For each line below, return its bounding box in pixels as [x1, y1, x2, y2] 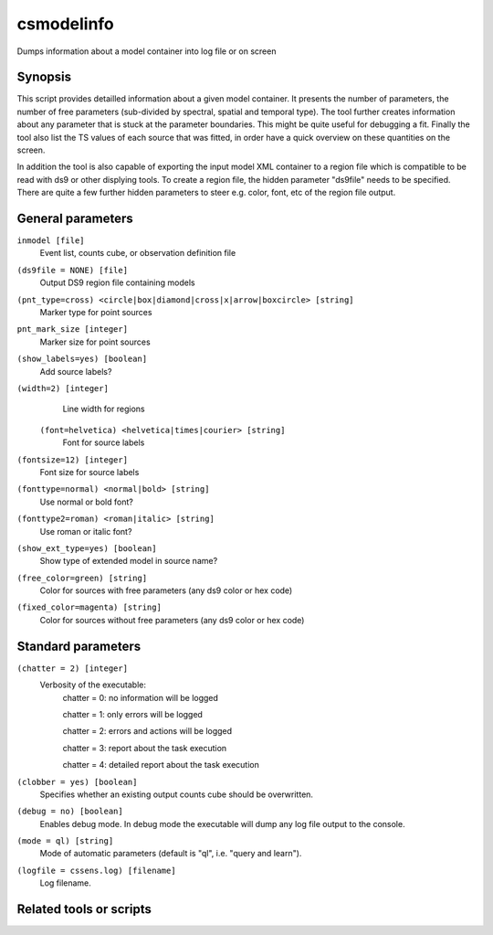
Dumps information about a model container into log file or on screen [16, 46, 277, 57]
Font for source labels [62, 437, 145, 448]
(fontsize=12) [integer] [16, 454, 128, 465]
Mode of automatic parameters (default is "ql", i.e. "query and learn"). [39, 848, 302, 859]
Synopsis [16, 69, 72, 85]
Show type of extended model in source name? [39, 556, 218, 567]
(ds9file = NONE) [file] [16, 265, 128, 275]
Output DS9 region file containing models [39, 277, 195, 288]
